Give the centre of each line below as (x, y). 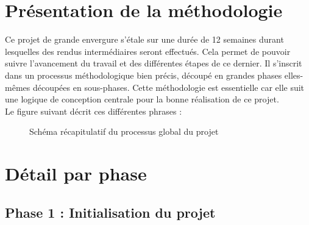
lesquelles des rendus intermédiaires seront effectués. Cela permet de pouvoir (148, 51)
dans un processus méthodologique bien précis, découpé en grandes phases (144, 75)
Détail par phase (76, 173)
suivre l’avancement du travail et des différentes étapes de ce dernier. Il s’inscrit (154, 63)
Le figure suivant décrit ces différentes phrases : (94, 111)
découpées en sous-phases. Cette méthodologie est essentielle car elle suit (169, 87)
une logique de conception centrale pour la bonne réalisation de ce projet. (142, 99)
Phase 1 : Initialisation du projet (110, 212)
